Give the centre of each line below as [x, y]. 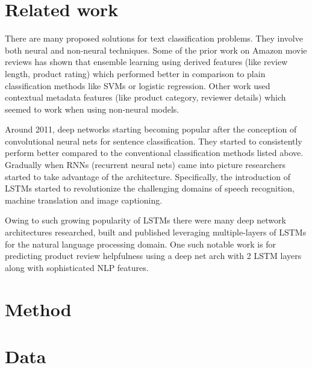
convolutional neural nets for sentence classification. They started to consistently [154, 141]
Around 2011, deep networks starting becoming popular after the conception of [151, 129]
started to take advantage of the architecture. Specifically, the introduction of [148, 176]
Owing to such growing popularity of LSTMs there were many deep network [145, 220]
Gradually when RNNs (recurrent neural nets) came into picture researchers [145, 165]
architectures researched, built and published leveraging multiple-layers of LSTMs [156, 232]
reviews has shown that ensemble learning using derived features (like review [146, 62]
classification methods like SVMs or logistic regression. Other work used [138, 85]
